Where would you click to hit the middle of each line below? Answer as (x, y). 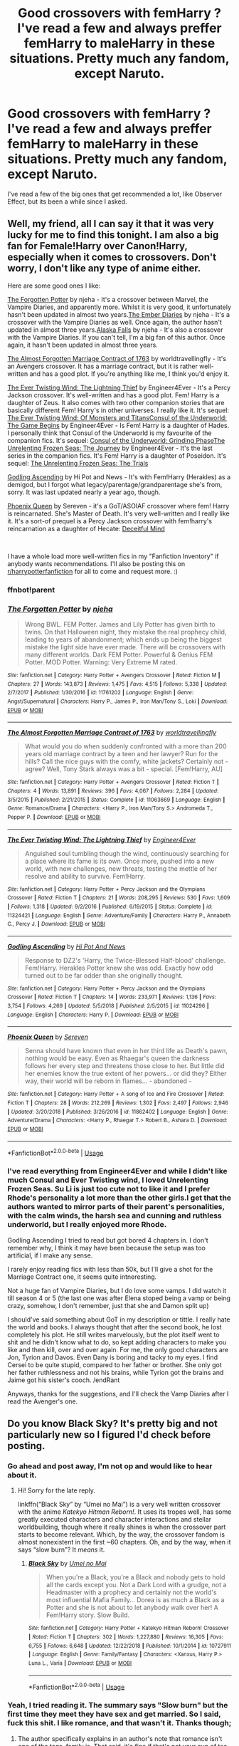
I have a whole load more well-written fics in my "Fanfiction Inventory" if (113, 556)
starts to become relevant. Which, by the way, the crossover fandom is (121, 1535)
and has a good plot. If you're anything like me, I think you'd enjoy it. (129, 373)
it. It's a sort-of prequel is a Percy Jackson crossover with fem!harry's (110, 521)
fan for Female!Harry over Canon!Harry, (97, 246)
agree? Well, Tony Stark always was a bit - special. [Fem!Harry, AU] (123, 769)
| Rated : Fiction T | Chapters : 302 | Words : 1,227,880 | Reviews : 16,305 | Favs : (126, 1637)
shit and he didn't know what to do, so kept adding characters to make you (117, 1342)
